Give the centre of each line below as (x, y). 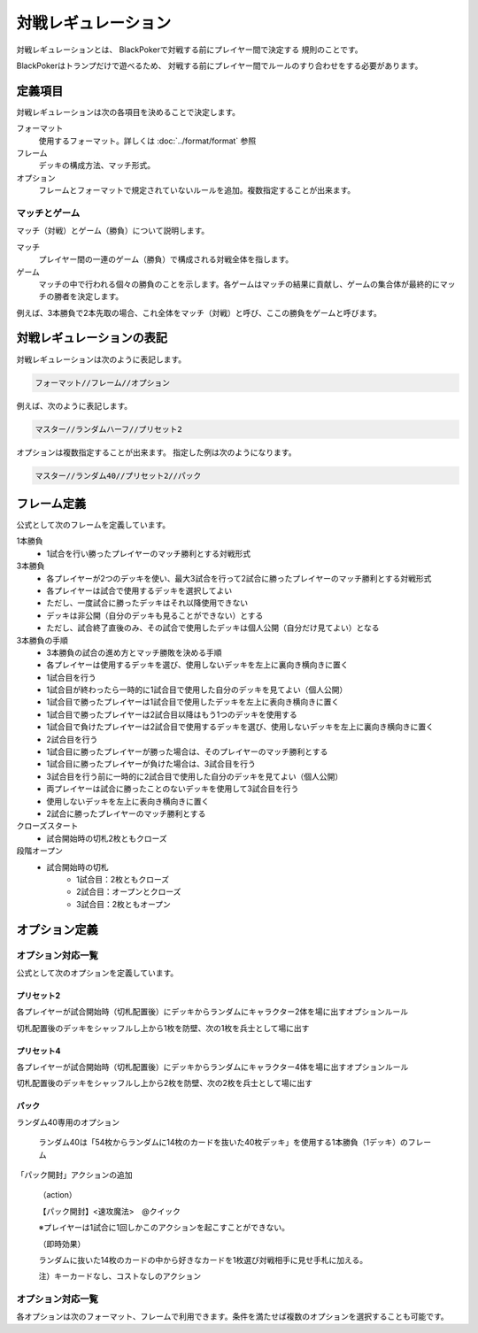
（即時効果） (62, 1244)
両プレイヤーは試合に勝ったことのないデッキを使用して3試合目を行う (173, 789)
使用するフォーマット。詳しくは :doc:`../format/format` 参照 (147, 141)
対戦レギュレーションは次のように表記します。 (101, 359)
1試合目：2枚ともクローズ (123, 879)
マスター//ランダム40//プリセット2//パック (118, 475)
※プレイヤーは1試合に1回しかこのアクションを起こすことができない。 (164, 1228)
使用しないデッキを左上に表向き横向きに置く (128, 801)
